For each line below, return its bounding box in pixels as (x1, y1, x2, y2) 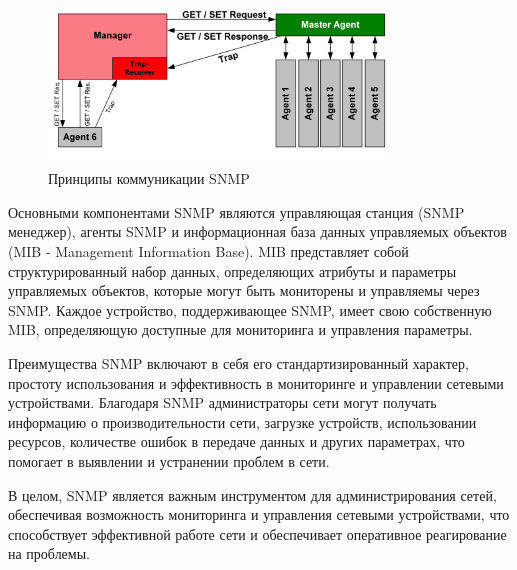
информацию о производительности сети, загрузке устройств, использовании (8, 411, 477, 432)
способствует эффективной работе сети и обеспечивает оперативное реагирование (8, 523, 507, 544)
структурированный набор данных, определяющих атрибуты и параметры (8, 260, 457, 281)
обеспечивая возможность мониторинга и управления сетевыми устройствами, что (8, 504, 510, 525)
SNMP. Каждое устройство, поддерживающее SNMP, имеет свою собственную (8, 299, 492, 320)
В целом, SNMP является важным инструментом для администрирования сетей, (8, 484, 497, 505)
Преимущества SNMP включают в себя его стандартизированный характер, (8, 353, 469, 374)
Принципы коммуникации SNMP (48, 168, 250, 189)
